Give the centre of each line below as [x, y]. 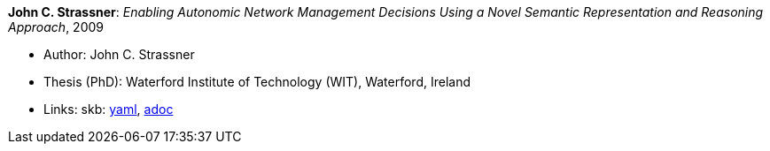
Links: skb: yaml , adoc [109, 109]
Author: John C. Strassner [119, 54]
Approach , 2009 [56, 27]
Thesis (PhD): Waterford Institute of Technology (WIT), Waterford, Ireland [257, 82]
